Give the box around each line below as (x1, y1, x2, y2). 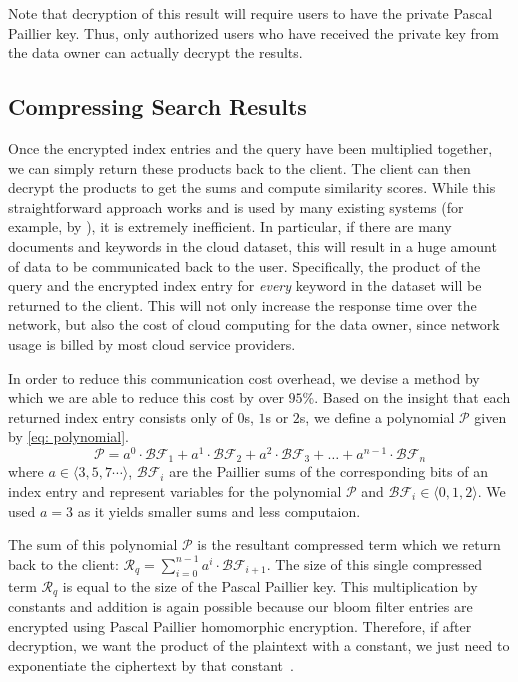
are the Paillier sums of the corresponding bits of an (169, 461, 488, 482)
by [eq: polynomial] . (8, 426, 129, 447)
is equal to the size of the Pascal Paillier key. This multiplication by (62, 575, 478, 596)
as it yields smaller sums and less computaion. (77, 500, 361, 521)
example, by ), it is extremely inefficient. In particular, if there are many (8, 216, 452, 237)
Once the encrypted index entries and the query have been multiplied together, (8, 137, 493, 158)
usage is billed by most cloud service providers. (8, 333, 296, 354)
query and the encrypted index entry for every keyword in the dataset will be (8, 275, 482, 296)
